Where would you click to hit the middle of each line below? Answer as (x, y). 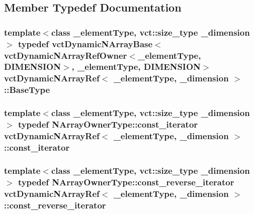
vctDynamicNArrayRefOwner (66, 55)
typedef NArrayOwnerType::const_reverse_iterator (126, 182)
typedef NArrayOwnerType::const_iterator (108, 124)
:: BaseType (27, 90)
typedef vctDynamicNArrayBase (85, 43)
